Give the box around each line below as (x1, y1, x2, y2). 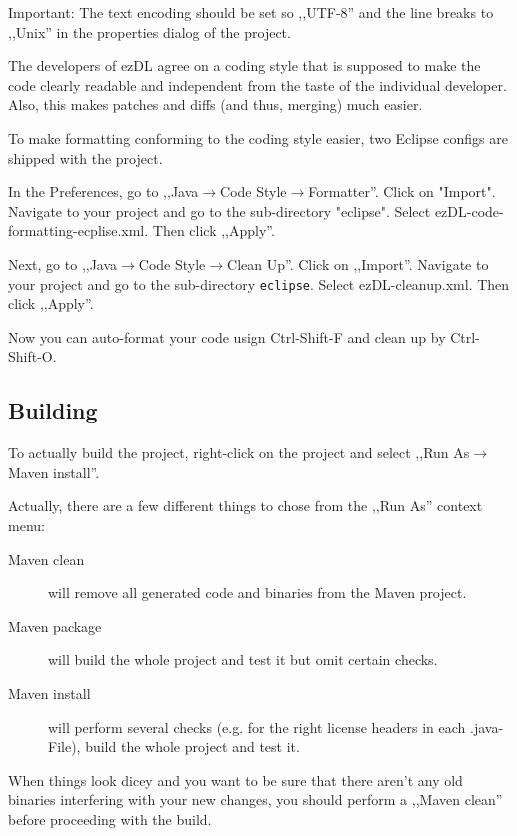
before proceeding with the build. (8, 808, 212, 829)
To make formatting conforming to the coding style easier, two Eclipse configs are (8, 127, 508, 148)
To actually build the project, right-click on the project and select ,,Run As (8, 442, 470, 463)
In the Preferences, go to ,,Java (8, 181, 199, 202)
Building (8, 395, 98, 426)
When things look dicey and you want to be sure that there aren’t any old (8, 769, 463, 790)
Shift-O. (8, 346, 57, 367)
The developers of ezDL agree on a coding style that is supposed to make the (8, 55, 481, 76)
